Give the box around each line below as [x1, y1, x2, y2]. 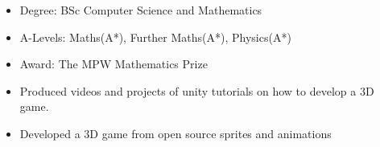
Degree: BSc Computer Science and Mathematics [19, 2, 262, 18]
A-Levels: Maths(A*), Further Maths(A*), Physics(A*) [19, 28, 291, 45]
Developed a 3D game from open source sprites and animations [19, 125, 332, 141]
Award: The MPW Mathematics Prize [19, 55, 208, 72]
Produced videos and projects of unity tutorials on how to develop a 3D [19, 82, 374, 99]
